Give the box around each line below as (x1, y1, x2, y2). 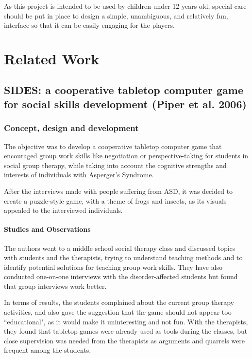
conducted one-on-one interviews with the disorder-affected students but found (4, 271, 238, 282)
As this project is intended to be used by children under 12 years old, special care (4, 1, 247, 11)
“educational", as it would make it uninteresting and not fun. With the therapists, (4, 316, 248, 326)
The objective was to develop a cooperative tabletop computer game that (4, 141, 222, 151)
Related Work (4, 48, 100, 68)
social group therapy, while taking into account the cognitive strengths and (4, 160, 227, 170)
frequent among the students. (4, 345, 91, 355)
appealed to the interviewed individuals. (4, 205, 123, 215)
